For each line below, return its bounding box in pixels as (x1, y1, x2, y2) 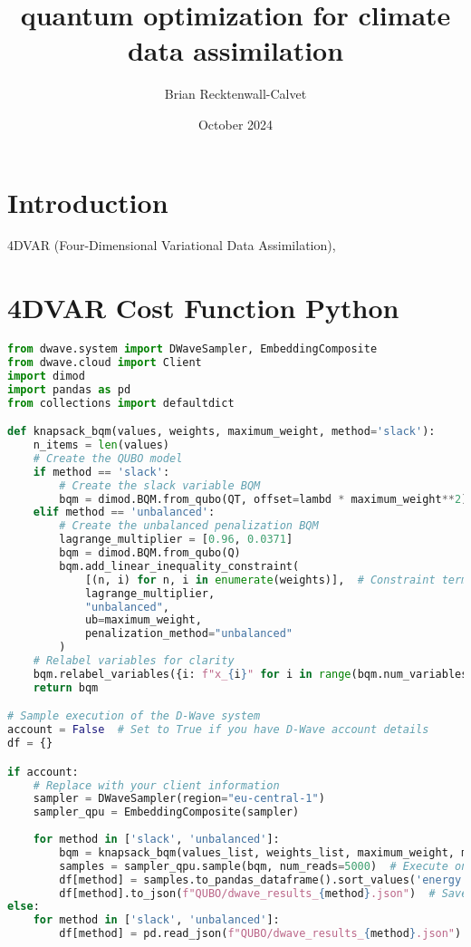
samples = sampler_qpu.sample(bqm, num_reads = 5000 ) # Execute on (59, 859, 468, 873)
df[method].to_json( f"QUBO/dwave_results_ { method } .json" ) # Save (59, 886, 468, 900)
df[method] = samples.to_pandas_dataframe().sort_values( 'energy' (59, 873, 468, 886)
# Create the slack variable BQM (59, 478, 261, 492)
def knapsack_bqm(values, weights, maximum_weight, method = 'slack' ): (7, 425, 436, 439)
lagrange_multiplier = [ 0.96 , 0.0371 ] (59, 533, 293, 546)
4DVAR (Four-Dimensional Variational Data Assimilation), (7, 236, 336, 255)
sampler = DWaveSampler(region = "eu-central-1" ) (33, 792, 325, 806)
